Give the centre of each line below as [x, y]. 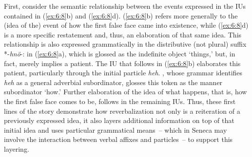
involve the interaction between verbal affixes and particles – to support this [118, 139]
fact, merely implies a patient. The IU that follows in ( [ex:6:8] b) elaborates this [122, 63]
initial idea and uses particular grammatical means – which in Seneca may [116, 130]
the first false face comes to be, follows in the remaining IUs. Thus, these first [120, 101]
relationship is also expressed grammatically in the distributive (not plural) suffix [125, 44]
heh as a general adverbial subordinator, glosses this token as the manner [113, 82]
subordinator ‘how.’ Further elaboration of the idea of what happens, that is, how [126, 92]
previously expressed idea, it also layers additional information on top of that [119, 120]
